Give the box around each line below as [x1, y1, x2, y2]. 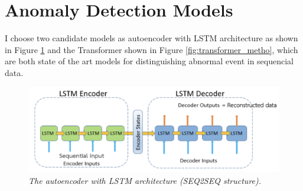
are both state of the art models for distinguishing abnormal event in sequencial [5, 55, 294, 67]
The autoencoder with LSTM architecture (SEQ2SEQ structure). [28, 174, 262, 186]
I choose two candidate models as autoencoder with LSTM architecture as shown [5, 32, 298, 44]
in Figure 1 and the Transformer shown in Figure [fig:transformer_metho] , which [5, 43, 298, 55]
